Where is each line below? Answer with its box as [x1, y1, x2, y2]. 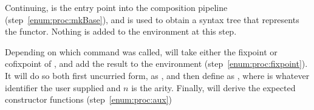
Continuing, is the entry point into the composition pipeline [5, 1, 228, 13]
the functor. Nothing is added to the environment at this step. [5, 25, 237, 38]
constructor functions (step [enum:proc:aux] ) [5, 93, 172, 106]
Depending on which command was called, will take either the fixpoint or [5, 45, 278, 58]
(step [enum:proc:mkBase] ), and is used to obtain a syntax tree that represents [5, 13, 299, 26]
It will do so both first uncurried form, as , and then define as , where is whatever [5, 69, 310, 81]
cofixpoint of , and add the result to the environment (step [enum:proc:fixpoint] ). [5, 57, 308, 70]
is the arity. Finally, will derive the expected [131, 81, 296, 94]
